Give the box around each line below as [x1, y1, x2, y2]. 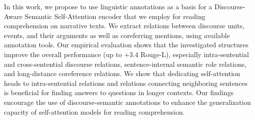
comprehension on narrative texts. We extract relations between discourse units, [4, 20, 245, 31]
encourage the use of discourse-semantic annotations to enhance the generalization [4, 97, 251, 107]
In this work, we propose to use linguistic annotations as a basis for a [4, 1, 212, 11]
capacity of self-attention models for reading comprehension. [4, 106, 185, 117]
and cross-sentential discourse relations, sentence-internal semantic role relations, [4, 59, 247, 69]
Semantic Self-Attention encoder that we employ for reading [25, 11, 205, 21]
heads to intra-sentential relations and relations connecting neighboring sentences [4, 78, 248, 88]
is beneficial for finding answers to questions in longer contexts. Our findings [4, 87, 234, 98]
